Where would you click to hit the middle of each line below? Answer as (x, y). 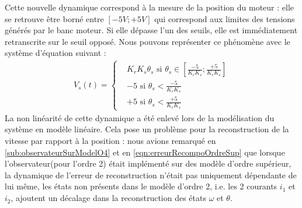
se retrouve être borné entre (54, 18)
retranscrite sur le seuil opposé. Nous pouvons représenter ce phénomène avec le (147, 41)
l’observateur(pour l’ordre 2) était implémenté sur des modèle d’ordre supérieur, (148, 163)
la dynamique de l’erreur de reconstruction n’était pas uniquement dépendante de (151, 174)
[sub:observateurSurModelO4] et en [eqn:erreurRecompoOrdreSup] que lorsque (145, 152)
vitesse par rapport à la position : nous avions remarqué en (110, 141)
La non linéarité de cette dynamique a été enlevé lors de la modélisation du (140, 117)
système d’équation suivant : (55, 53)
